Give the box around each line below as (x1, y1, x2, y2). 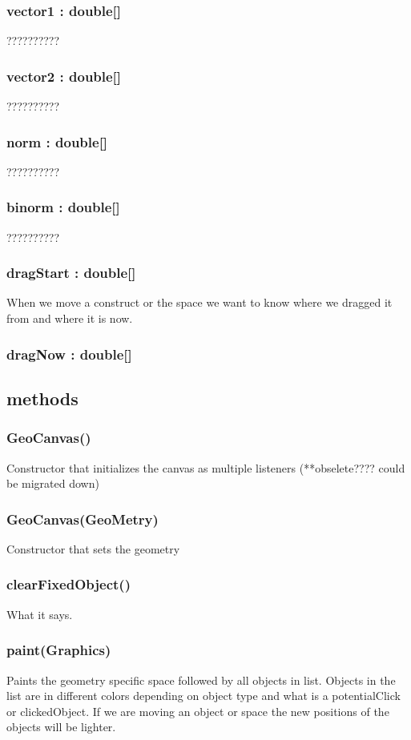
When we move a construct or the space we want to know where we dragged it (6, 294, 393, 311)
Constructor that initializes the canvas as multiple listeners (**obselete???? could (6, 459, 405, 476)
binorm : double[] (6, 197, 120, 217)
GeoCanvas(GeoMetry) (6, 509, 159, 529)
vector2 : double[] (6, 66, 122, 86)
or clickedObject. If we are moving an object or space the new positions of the (6, 702, 389, 719)
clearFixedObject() (6, 574, 131, 594)
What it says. (6, 605, 73, 622)
